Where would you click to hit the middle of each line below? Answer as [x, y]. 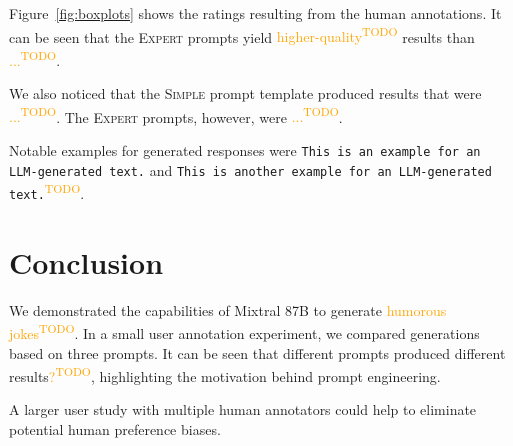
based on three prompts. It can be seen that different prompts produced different [257, 352]
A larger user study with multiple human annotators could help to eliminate [243, 409]
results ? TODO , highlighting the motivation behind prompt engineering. [225, 374]
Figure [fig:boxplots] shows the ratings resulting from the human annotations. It [255, 13]
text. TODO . [47, 191]
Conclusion [86, 261]
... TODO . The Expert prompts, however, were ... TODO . [176, 115]
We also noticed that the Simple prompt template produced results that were [245, 93]
